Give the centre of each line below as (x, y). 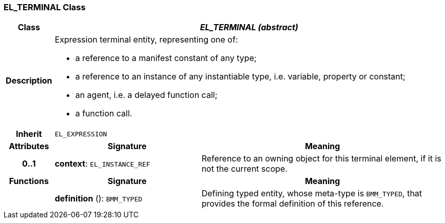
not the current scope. (245, 169)
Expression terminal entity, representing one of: (146, 40)
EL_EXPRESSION (81, 134)
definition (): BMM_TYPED (99, 199)
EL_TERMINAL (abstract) (249, 27)
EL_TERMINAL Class (45, 7)
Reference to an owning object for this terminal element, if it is (321, 159)
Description (29, 81)
